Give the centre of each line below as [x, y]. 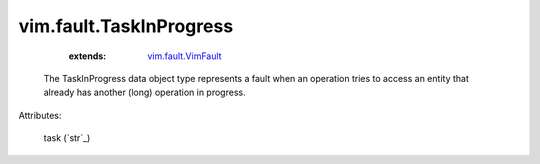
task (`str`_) [67, 138]
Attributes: [40, 115]
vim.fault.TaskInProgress [126, 26]
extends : [87, 56]
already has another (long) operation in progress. [144, 92]
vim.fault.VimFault [184, 56]
